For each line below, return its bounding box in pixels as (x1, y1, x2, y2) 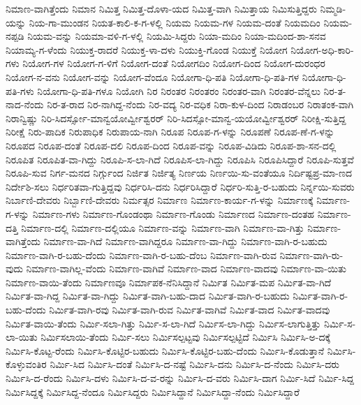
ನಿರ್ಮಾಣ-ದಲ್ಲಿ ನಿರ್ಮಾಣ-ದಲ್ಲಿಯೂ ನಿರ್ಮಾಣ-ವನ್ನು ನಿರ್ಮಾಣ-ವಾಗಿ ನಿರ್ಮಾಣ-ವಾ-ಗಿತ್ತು (21, 220, 304, 235)
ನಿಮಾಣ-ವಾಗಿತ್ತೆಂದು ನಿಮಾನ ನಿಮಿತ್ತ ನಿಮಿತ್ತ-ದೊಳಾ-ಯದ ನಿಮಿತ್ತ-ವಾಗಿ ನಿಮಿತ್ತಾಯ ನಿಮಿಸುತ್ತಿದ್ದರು (6, 1, 317, 15)
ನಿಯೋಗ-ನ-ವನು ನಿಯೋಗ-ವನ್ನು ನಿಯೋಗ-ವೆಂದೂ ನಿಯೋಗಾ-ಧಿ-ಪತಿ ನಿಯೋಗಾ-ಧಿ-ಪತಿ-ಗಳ (6, 69, 300, 84)
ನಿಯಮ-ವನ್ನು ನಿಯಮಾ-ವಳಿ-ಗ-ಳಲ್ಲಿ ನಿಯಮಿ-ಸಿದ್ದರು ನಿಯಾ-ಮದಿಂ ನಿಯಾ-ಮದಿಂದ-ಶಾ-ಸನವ (27, 29, 326, 43)
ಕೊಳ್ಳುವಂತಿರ (6, 357, 47, 371)
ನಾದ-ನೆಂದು (6, 97, 44, 112)
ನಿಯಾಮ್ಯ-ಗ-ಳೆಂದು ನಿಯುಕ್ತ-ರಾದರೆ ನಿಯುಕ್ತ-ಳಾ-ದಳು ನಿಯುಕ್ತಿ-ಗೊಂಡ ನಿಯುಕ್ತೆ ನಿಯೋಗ (6, 42, 288, 57)
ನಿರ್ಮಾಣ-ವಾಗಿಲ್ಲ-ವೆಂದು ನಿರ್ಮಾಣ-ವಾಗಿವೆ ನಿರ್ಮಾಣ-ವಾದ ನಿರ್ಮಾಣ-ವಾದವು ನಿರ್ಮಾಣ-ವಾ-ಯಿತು (26, 261, 346, 276)
